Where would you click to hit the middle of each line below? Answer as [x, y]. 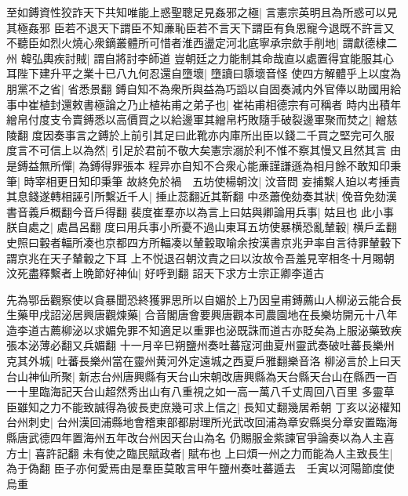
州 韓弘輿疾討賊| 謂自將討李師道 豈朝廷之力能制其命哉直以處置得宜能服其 [195, 58]
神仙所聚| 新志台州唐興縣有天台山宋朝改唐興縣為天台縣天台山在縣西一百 [213, 376]
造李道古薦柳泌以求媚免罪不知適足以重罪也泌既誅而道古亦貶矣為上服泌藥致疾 [204, 329]
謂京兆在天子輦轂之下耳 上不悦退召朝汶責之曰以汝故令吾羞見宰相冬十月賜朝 [200, 257]
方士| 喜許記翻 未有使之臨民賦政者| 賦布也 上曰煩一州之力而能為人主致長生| [200, 453]
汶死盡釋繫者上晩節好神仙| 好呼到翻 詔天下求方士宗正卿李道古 [166, 273]
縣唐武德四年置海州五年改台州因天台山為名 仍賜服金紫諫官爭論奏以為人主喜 [200, 438]
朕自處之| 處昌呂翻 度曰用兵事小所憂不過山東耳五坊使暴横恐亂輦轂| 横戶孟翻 [202, 227]
